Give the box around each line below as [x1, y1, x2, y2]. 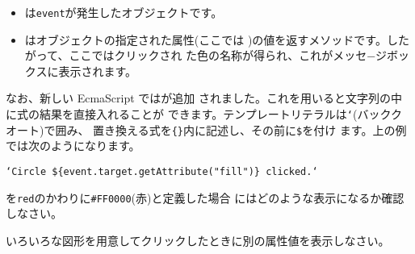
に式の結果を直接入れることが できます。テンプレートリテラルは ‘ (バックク [6, 106, 402, 123]
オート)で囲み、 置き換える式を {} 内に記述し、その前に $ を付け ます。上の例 [6, 121, 407, 138]
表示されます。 [58, 62, 136, 79]
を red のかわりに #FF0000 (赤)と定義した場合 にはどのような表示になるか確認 [6, 189, 405, 206]
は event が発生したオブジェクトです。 [24, 4, 223, 20]
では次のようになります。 [6, 137, 140, 154]
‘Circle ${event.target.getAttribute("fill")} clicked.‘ [6, 165, 318, 177]
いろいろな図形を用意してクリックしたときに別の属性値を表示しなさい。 [6, 231, 390, 248]
